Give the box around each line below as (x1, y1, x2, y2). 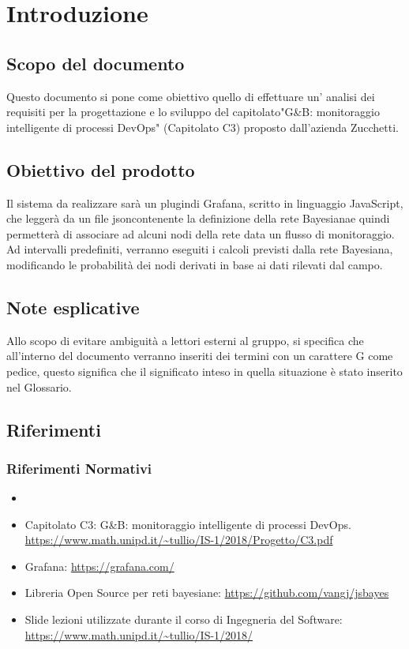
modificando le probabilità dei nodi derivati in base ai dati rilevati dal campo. (6, 256, 383, 272)
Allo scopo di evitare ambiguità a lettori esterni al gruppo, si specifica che (6, 332, 364, 348)
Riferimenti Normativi (6, 458, 152, 478)
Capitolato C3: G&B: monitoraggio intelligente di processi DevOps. (24, 516, 351, 532)
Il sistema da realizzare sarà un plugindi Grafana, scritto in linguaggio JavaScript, (6, 194, 403, 211)
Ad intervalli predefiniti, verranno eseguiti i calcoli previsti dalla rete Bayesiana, (6, 241, 393, 257)
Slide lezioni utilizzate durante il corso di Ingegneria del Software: (24, 611, 343, 628)
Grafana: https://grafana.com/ (24, 557, 174, 574)
